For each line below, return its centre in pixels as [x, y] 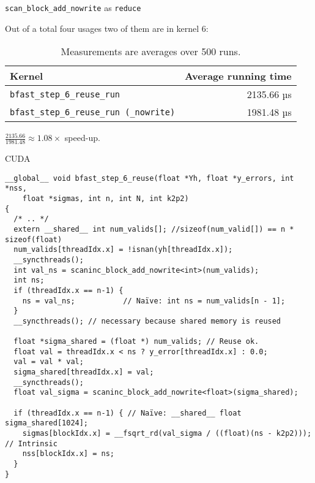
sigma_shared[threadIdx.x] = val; [84, 372]
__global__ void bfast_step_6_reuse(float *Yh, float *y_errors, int [150, 178]
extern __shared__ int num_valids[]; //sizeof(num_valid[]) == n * [154, 229]
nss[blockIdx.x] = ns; [68, 454]
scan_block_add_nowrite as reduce [73, 7]
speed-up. [82, 138]
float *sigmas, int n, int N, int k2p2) [106, 198]
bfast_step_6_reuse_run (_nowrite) [93, 112]
